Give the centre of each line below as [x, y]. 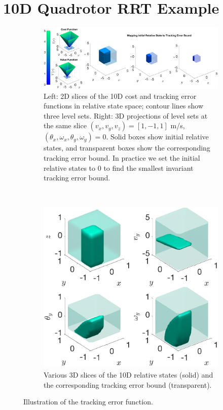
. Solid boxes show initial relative [157, 137]
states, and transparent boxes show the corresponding [127, 148]
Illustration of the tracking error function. [88, 402]
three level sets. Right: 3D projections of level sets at [126, 115]
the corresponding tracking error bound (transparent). [128, 384]
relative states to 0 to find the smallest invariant [119, 167]
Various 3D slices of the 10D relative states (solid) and [128, 375]
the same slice [65, 125]
